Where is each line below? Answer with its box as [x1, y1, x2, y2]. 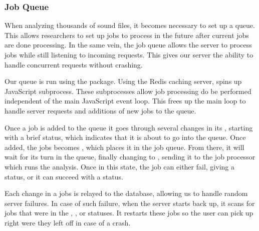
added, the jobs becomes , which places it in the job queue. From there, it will [5, 141, 244, 152]
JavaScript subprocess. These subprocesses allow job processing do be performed [5, 85, 251, 96]
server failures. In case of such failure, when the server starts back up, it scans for [5, 197, 255, 208]
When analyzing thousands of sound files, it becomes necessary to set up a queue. [5, 20, 255, 30]
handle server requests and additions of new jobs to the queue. [5, 105, 196, 115]
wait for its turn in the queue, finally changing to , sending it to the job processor [5, 151, 255, 162]
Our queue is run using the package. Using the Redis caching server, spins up [5, 76, 242, 86]
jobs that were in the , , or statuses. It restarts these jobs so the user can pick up [5, 207, 253, 218]
